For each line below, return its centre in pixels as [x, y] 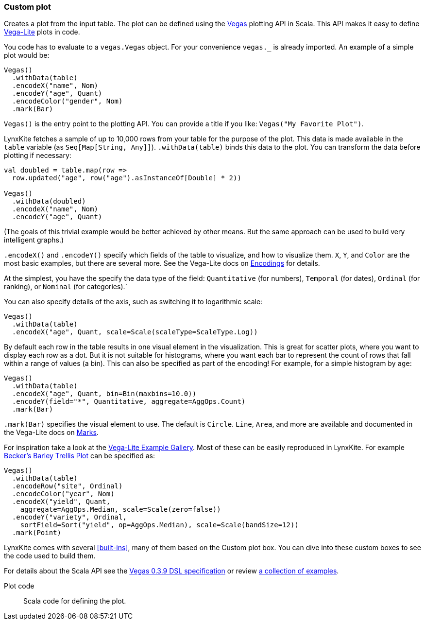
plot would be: [27, 55]
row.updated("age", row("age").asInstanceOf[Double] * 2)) [127, 178]
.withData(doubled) [49, 201]
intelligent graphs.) [34, 240]
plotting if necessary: [38, 156]
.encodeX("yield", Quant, [61, 502]
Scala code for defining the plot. [75, 601]
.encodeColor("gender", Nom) [67, 101]
